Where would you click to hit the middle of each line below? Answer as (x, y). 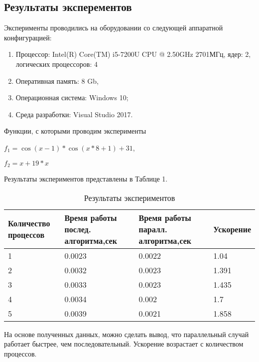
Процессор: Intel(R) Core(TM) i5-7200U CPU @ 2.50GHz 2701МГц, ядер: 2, (133, 54)
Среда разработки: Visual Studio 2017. (74, 114)
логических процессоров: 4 (57, 64)
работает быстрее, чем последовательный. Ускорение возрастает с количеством (124, 344)
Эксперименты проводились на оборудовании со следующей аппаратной (114, 28)
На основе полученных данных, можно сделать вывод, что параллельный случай (127, 334)
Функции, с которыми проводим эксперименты (75, 131)
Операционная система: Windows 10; (72, 97)
